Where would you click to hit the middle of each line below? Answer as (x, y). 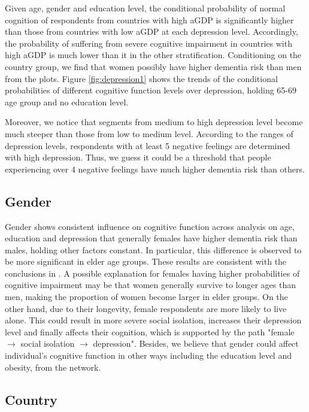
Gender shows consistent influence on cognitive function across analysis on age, (150, 226)
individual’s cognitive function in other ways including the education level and (148, 355)
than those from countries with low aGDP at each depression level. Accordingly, (152, 31)
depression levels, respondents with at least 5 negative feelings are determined (148, 145)
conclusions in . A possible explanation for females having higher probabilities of (152, 273)
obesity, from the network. (53, 367)
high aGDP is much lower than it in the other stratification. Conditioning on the (153, 55)
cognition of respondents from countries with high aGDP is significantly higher (149, 19)
